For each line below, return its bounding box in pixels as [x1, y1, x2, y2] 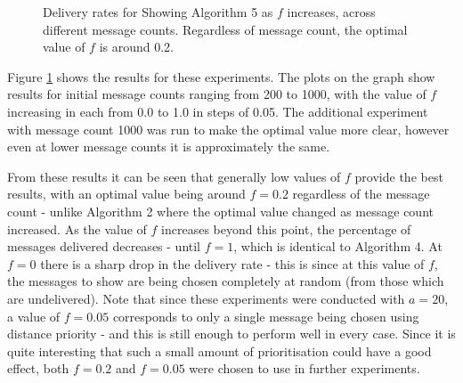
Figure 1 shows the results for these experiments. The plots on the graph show [7, 67, 435, 86]
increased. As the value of [7, 219, 147, 238]
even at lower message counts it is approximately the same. [7, 137, 330, 156]
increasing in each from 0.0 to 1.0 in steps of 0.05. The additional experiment [7, 102, 428, 120]
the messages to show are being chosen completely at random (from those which [7, 272, 444, 290]
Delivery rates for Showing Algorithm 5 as [43, 3, 273, 20]
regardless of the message [292, 184, 430, 203]
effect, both [7, 359, 69, 378]
